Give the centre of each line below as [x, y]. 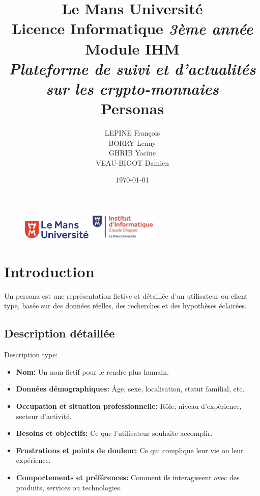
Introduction [49, 271]
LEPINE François [132, 133]
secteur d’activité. [44, 416]
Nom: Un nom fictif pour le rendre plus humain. [92, 371]
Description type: [31, 355]
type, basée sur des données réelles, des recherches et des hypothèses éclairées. [125, 306]
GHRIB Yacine [132, 153]
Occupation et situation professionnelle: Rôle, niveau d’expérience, [129, 406]
